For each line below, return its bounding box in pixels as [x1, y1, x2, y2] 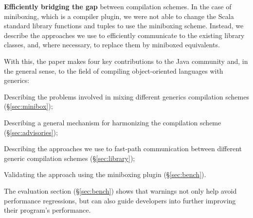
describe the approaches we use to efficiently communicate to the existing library [4, 30, 245, 40]
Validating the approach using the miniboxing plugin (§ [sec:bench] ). [4, 169, 206, 179]
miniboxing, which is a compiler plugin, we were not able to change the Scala [4, 11, 234, 21]
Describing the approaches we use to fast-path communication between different [4, 143, 242, 154]
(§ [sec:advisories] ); [4, 127, 58, 137]
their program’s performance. [4, 205, 91, 215]
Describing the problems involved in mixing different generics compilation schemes [4, 91, 249, 101]
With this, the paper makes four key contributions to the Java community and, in [4, 56, 248, 66]
